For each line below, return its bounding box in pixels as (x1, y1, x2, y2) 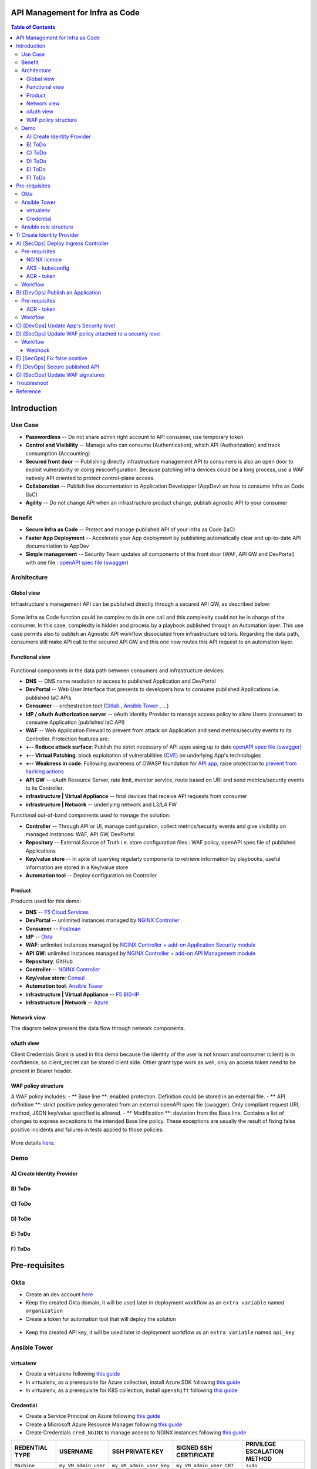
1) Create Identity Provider (16, 232, 79, 239)
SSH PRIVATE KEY (112, 1447, 164, 1455)
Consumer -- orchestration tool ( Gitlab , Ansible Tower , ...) (25, 702, 169, 709)
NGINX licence (26, 256, 62, 263)
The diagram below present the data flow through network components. (11, 1025, 186, 1032)
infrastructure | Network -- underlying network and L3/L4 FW (25, 801, 177, 808)
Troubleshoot (16, 380, 49, 387)
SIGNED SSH (176, 1443, 213, 1451)
